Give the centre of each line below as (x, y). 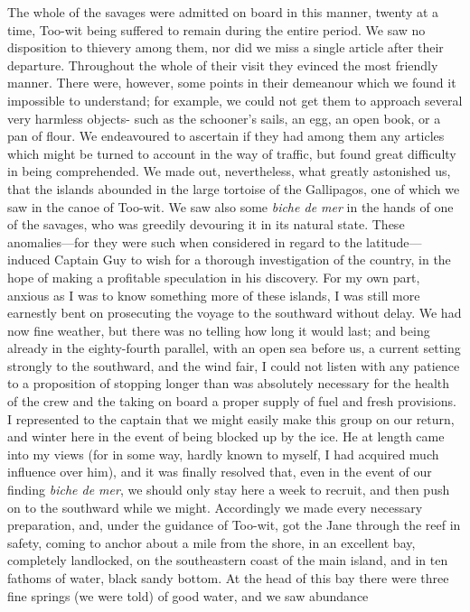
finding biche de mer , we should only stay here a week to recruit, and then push (229, 490)
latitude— (394, 241)
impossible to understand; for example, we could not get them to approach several (235, 100)
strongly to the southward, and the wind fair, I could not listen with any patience (234, 365)
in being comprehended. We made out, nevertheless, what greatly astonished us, (229, 171)
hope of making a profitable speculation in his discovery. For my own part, (214, 277)
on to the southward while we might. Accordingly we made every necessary (215, 507)
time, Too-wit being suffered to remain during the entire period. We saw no (216, 29)
